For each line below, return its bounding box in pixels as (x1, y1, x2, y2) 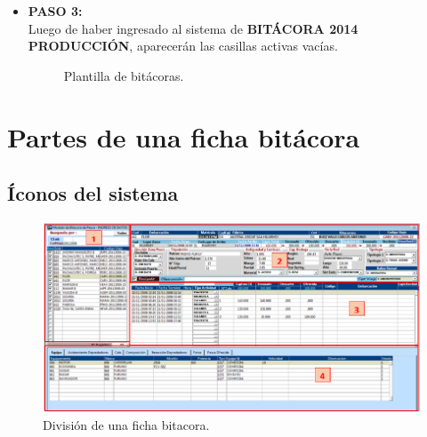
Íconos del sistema (7, 179, 179, 207)
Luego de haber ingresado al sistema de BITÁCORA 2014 (28, 19, 359, 37)
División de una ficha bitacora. (43, 416, 210, 434)
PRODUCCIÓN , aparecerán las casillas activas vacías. (28, 36, 338, 55)
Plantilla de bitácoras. (63, 66, 184, 84)
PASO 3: (28, 2, 83, 20)
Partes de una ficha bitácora (7, 118, 360, 155)
